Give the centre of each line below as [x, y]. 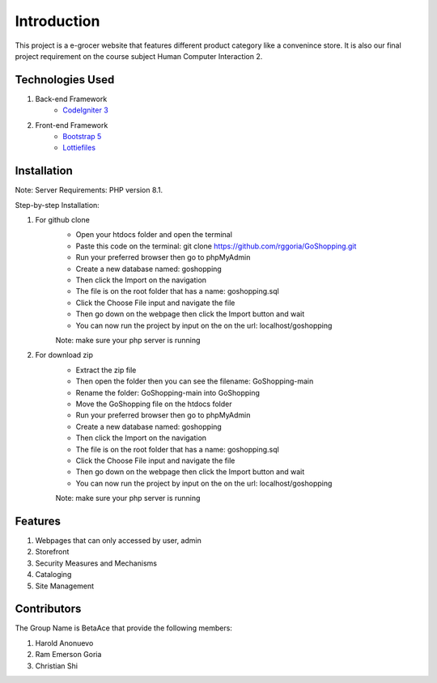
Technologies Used [65, 80]
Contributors [48, 609]
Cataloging [53, 575]
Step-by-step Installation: [57, 205]
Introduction [57, 21]
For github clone [63, 220]
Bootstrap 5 [82, 137]
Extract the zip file [106, 370]
